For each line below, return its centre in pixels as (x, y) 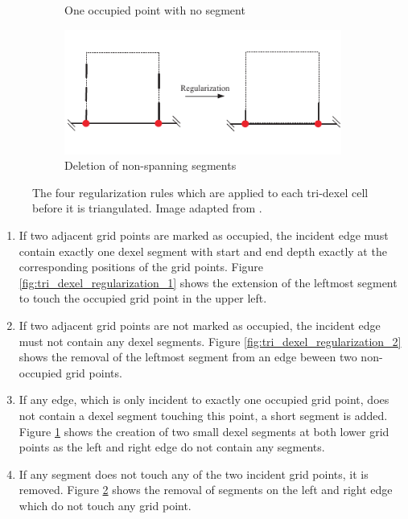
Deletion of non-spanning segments (150, 165)
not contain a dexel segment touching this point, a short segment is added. (203, 415)
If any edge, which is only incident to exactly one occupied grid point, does (204, 400)
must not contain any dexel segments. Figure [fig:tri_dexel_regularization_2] (210, 341)
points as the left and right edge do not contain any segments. (172, 447)
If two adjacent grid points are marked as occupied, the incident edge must (204, 235)
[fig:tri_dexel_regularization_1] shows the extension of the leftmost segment (208, 282)
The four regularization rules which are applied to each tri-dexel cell (200, 192)
